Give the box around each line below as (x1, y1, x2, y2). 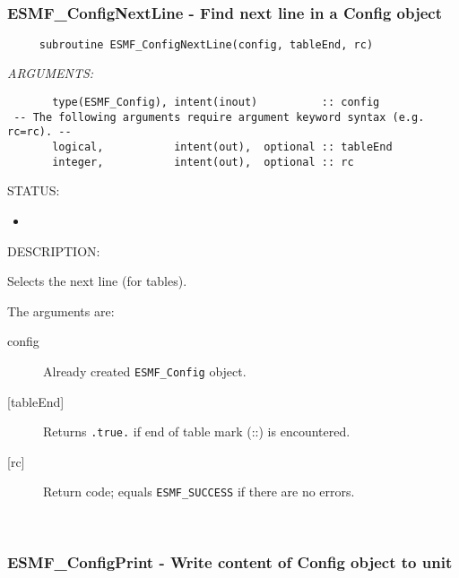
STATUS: (7, 181, 60, 200)
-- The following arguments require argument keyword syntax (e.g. (13, 110, 425, 124)
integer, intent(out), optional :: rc (52, 155, 354, 168)
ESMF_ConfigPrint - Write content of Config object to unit (7, 550, 453, 573)
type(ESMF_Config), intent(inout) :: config (52, 96, 380, 109)
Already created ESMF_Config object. (43, 361, 247, 380)
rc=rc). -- (7, 125, 72, 139)
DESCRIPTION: (7, 241, 100, 260)
